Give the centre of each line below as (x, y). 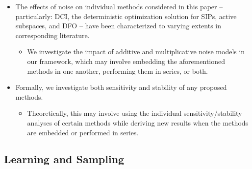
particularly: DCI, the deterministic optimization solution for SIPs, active (126, 16)
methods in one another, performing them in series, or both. (117, 71)
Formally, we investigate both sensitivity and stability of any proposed (121, 87)
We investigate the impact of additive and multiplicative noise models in (136, 52)
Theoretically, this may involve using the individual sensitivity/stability (135, 113)
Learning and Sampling (64, 158)
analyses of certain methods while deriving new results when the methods (138, 122)
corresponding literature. (52, 35)
